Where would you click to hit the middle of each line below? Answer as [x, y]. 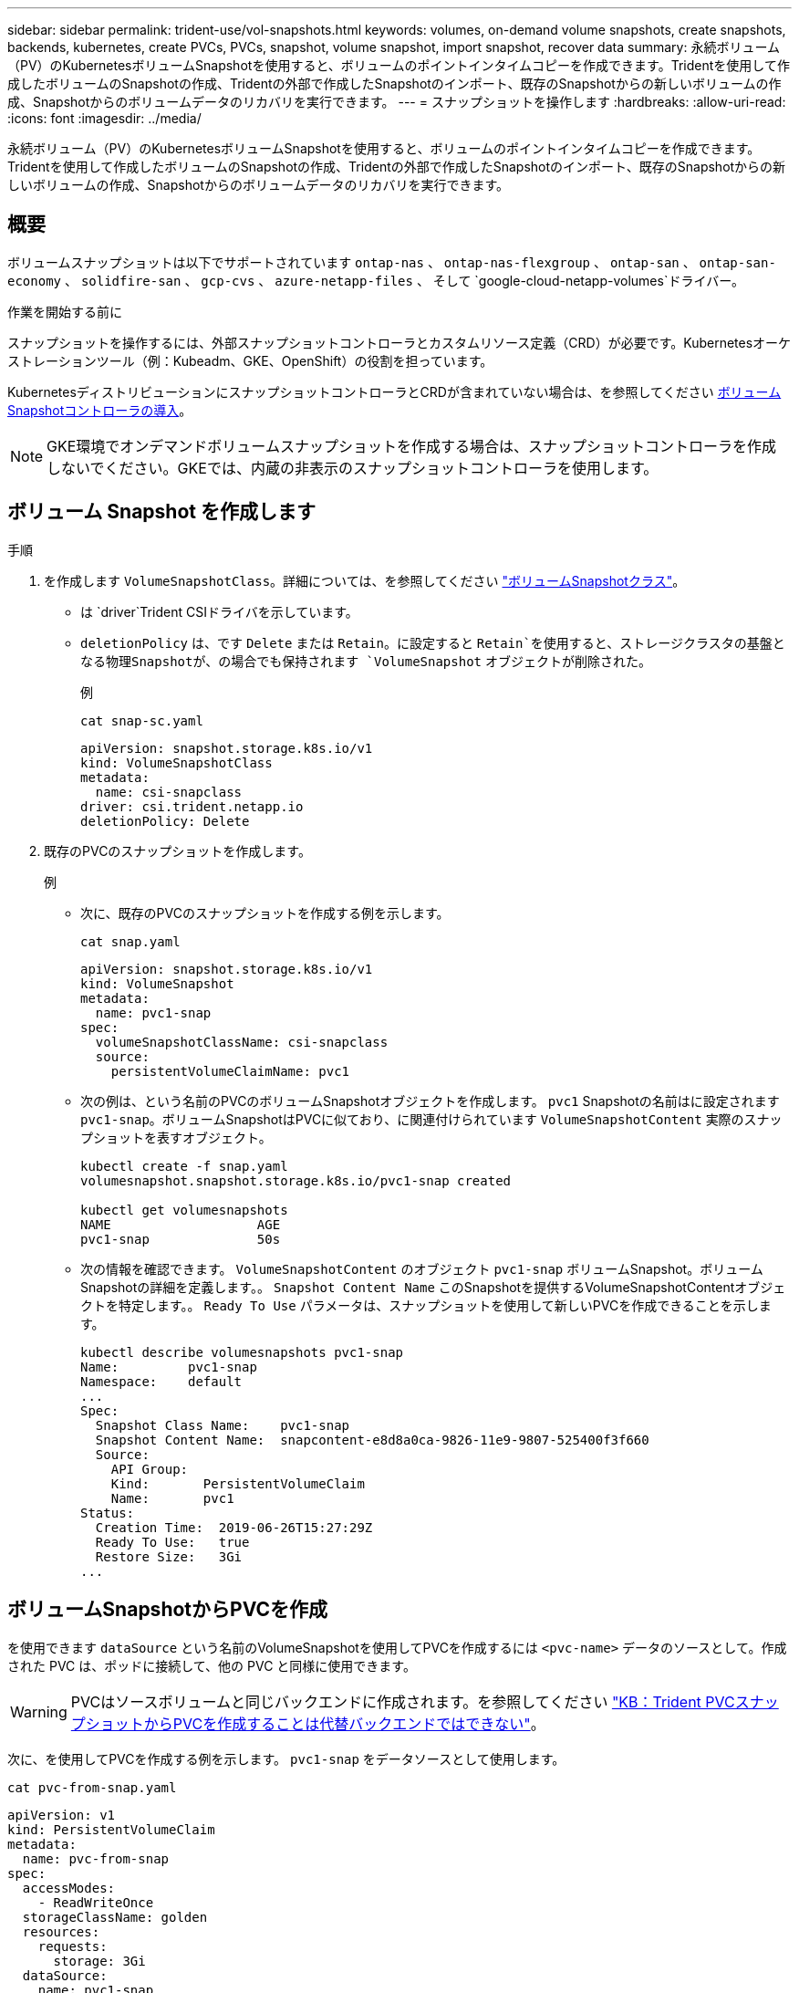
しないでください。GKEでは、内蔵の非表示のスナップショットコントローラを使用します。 [353, 468]
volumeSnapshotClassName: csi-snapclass [242, 1042]
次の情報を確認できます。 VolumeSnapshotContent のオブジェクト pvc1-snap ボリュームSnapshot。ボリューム [422, 1268]
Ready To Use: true [172, 1542]
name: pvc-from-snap [96, 1858]
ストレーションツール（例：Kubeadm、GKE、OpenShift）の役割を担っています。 [250, 360]
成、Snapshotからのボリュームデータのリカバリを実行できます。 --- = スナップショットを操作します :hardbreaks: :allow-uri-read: [397, 102]
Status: [108, 1513]
